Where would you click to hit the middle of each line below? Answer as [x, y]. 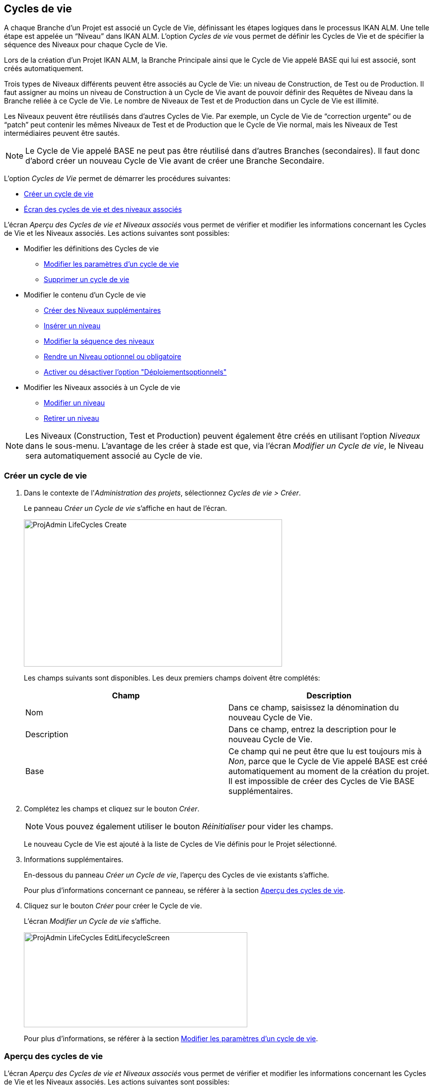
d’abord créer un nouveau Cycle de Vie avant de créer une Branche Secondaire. [175, 161]
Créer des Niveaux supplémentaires [102, 310]
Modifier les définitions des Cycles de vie [91, 249]
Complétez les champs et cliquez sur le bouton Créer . [112, 809]
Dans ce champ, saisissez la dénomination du [314, 708]
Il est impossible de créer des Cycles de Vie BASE [322, 781]
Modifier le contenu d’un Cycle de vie [85, 295]
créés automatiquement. [44, 69]
